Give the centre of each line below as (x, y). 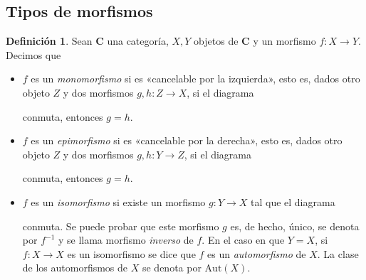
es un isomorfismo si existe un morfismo (118, 201)
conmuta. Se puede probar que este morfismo (121, 226)
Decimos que (33, 54)
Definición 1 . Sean (49, 41)
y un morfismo (284, 41)
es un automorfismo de (257, 253)
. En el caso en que (243, 240)
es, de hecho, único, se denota (295, 226)
